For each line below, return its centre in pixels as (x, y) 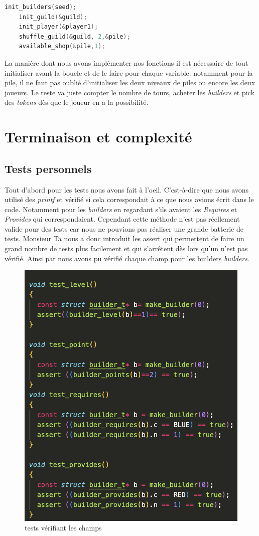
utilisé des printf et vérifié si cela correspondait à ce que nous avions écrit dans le (129, 199)
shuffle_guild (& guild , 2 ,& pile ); (75, 36)
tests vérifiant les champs (63, 528)
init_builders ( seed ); (41, 7)
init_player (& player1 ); (58, 27)
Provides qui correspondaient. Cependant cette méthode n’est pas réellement (122, 219)
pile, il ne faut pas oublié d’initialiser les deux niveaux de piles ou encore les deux (130, 82)
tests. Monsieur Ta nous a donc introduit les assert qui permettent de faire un (124, 238)
